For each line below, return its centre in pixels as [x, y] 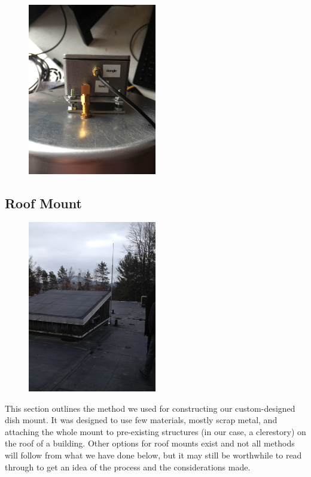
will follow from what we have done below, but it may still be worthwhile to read [153, 455]
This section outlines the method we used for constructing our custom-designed [150, 408]
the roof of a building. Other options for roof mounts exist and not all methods [150, 443]
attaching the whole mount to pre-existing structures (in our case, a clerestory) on [155, 431]
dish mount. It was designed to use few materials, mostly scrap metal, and [141, 420]
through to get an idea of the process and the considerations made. [128, 467]
